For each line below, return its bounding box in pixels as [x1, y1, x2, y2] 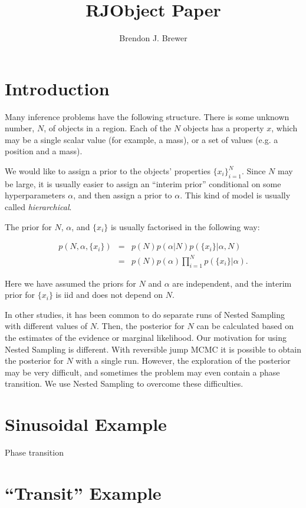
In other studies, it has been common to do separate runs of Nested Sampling [5, 308, 285, 320]
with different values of [5, 320, 88, 332]
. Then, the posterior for [97, 320, 185, 332]
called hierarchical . [5, 201, 72, 213]
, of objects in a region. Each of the [44, 122, 172, 134]
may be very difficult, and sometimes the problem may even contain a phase [5, 366, 280, 378]
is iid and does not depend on [55, 288, 163, 301]
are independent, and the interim [172, 277, 292, 289]
